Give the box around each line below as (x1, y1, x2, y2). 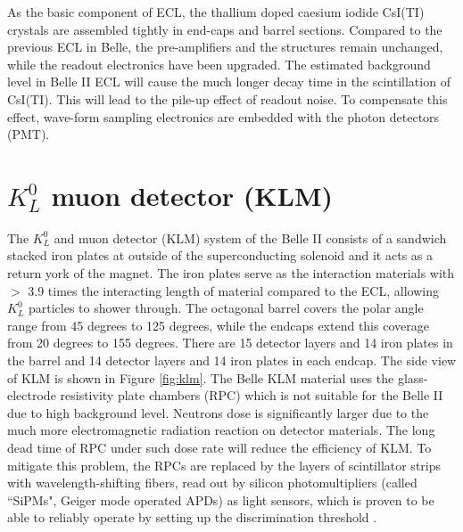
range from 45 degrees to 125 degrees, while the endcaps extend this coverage (7, 315, 429, 334)
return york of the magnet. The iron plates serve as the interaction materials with (7, 264, 455, 282)
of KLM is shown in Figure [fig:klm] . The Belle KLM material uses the (7, 368, 394, 387)
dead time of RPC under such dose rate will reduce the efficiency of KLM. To (7, 438, 432, 456)
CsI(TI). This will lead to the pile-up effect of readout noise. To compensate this (7, 89, 448, 108)
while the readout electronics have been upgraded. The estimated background (7, 54, 431, 73)
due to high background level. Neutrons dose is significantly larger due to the (7, 403, 429, 422)
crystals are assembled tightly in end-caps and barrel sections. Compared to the (7, 20, 442, 38)
